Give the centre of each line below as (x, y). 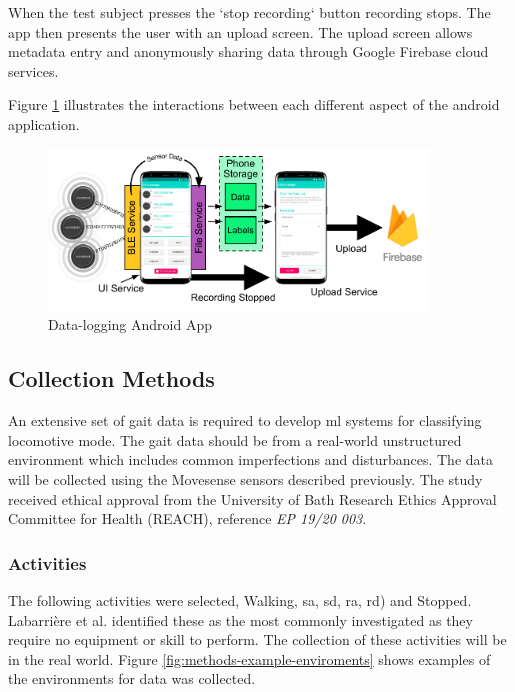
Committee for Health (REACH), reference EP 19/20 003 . (187, 518)
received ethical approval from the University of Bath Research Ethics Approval (252, 498)
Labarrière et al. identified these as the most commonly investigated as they (240, 619)
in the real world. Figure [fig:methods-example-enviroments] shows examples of (249, 658)
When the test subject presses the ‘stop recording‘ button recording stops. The (249, 12)
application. (44, 123)
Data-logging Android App (130, 324)
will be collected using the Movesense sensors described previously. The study (245, 478)
